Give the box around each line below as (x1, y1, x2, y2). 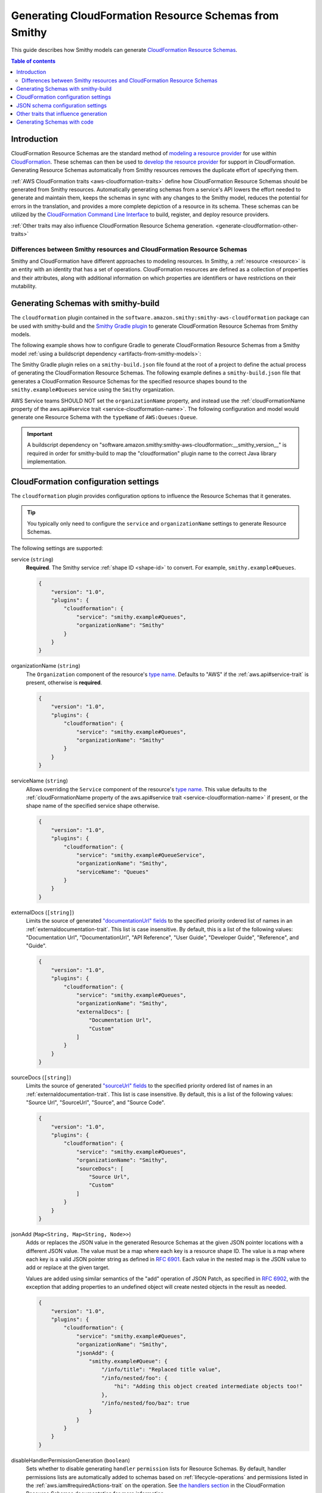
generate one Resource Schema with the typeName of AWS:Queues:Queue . (11, 414, 198, 421)
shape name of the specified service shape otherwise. (26, 802, 160, 809)
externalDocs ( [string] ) (11, 908, 75, 916)
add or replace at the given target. (26, 1264, 110, 1271)
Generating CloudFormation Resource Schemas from (11, 9, 279, 22)
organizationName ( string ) (11, 662, 80, 669)
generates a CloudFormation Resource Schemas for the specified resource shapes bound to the (11, 377, 247, 385)
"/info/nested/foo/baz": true (101, 1399, 190, 1406)
